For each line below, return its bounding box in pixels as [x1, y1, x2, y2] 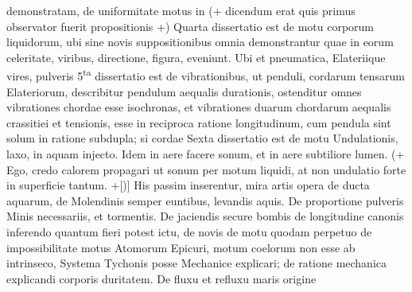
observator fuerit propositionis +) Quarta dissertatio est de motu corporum [6, 18, 375, 34]
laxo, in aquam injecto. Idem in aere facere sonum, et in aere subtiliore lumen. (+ [6, 146, 405, 162]
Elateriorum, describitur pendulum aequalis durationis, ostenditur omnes [6, 83, 362, 99]
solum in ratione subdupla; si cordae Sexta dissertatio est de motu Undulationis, [6, 130, 398, 146]
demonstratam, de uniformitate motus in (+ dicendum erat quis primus [6, 2, 356, 18]
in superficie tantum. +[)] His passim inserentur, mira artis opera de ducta [6, 177, 370, 193]
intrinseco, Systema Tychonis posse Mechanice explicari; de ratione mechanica [6, 255, 387, 271]
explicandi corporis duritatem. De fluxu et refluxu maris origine [6, 270, 317, 286]
